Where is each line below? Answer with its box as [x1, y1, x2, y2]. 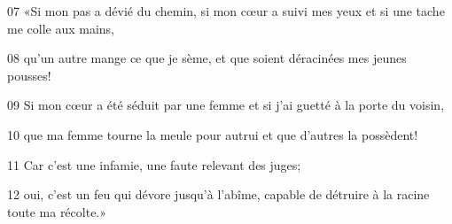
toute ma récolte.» [7, 202, 107, 220]
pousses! [7, 66, 51, 84]
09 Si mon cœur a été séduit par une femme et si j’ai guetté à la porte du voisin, [7, 96, 445, 114]
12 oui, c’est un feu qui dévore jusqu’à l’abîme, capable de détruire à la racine [7, 185, 430, 204]
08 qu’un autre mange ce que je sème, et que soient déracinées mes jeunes [7, 49, 407, 67]
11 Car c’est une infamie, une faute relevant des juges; [7, 155, 301, 174]
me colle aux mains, [7, 19, 115, 37]
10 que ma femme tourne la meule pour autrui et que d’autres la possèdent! [7, 125, 418, 143]
